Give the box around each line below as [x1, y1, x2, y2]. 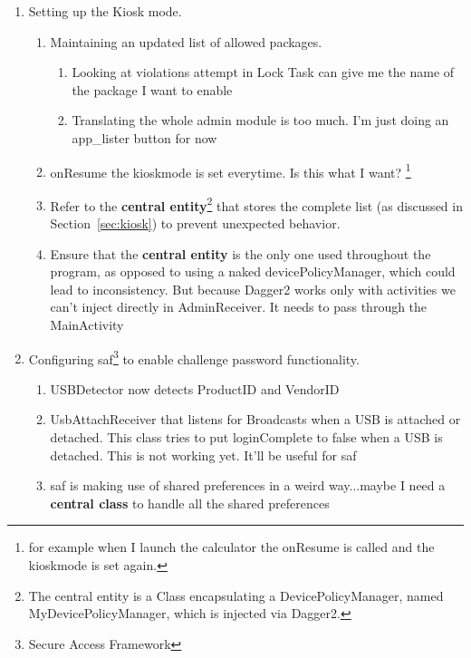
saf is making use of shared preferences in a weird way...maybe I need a [50, 476, 446, 495]
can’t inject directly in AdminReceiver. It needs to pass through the [50, 297, 428, 316]
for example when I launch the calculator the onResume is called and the [28, 537, 435, 556]
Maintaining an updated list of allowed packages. [50, 32, 322, 51]
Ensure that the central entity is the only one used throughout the [50, 244, 431, 263]
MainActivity [50, 315, 124, 334]
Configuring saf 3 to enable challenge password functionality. [28, 346, 360, 368]
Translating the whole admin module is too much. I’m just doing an [72, 111, 449, 130]
